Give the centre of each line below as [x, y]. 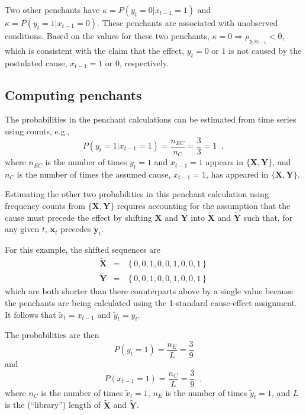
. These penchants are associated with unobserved [187, 22]
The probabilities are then [52, 335]
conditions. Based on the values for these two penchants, [107, 36]
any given [22, 229]
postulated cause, [36, 62]
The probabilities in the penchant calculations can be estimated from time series [151, 119]
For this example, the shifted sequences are [83, 250]
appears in [225, 162]
